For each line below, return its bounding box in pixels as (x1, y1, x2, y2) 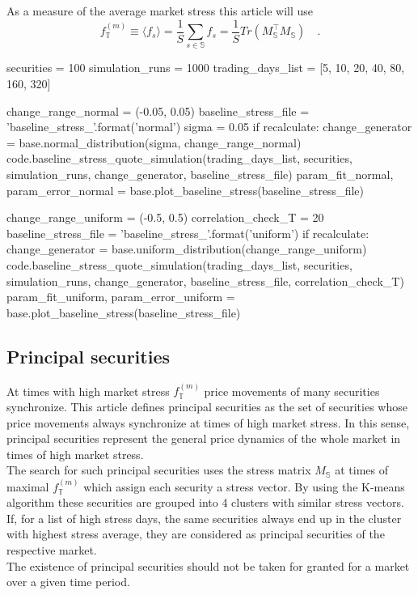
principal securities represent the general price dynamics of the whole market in (6, 430, 401, 447)
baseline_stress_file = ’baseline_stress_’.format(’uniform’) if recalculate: (6, 224, 369, 241)
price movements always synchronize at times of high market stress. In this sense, (6, 414, 410, 431)
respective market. (6, 542, 97, 559)
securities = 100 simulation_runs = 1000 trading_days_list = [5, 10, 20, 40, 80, (6, 59, 405, 76)
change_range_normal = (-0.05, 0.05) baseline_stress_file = (6, 102, 310, 119)
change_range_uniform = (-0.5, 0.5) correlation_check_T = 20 (6, 209, 324, 226)
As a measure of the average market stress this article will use (6, 2, 314, 19)
